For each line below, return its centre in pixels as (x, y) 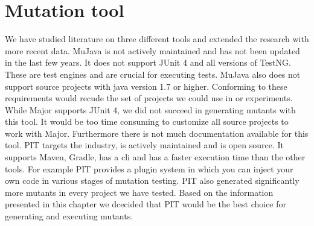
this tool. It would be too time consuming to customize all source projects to (147, 121)
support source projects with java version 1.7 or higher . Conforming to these (146, 86)
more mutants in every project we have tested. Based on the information (139, 192)
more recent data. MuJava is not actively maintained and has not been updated (152, 50)
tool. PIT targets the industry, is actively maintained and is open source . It (144, 145)
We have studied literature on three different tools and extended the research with (157, 39)
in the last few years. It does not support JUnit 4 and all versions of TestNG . (148, 62)
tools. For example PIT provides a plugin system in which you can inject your (149, 168)
